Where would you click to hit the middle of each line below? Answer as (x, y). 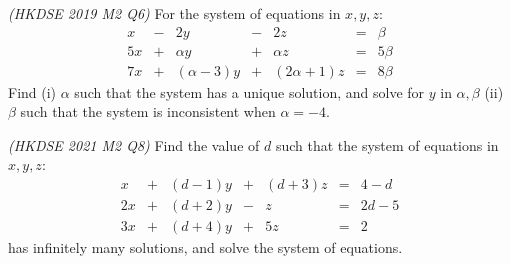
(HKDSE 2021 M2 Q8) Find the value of (134, 144)
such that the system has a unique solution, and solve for (249, 91)
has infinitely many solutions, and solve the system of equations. (205, 247)
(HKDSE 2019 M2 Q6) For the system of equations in (174, 13)
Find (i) (32, 91)
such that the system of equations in (387, 144)
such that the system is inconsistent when (148, 111)
